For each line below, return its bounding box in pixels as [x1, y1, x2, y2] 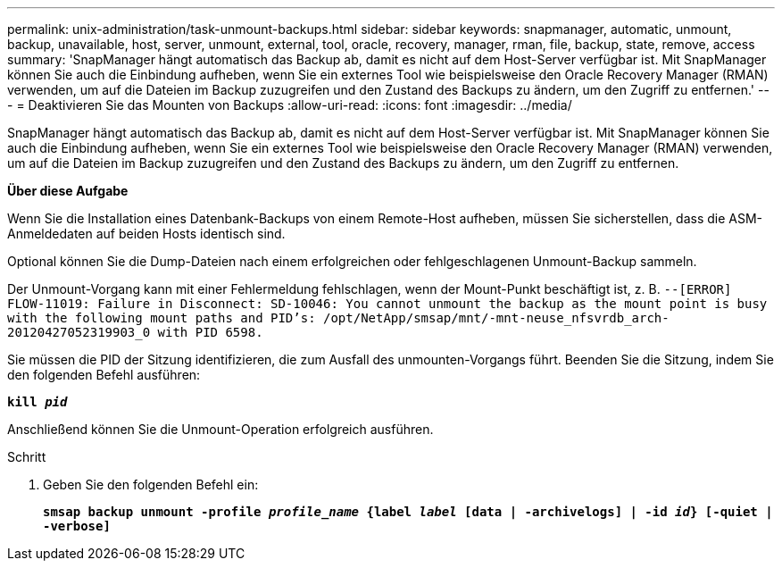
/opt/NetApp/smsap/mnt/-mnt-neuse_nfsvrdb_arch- [323, 311, 670, 325]
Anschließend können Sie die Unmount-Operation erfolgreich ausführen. [7, 422, 434, 437]
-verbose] [43, 519, 111, 533]
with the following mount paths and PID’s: [7, 311, 316, 325]
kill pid [7, 395, 68, 409]
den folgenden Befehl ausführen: [7, 367, 201, 382]
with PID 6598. [157, 325, 263, 339]
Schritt [7, 449, 46, 464]
